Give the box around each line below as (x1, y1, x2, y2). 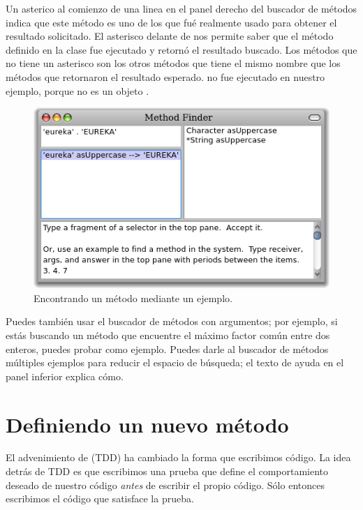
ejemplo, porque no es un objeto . (6, 83, 149, 98)
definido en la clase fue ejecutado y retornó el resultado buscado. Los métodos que (6, 42, 357, 57)
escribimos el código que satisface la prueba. (6, 491, 194, 506)
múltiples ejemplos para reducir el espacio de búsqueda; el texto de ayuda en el (6, 355, 344, 370)
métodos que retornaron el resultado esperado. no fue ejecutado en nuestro (6, 69, 325, 84)
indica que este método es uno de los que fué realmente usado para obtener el (6, 15, 337, 29)
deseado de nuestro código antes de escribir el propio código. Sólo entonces (6, 477, 325, 492)
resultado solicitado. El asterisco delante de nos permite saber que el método (6, 29, 334, 43)
